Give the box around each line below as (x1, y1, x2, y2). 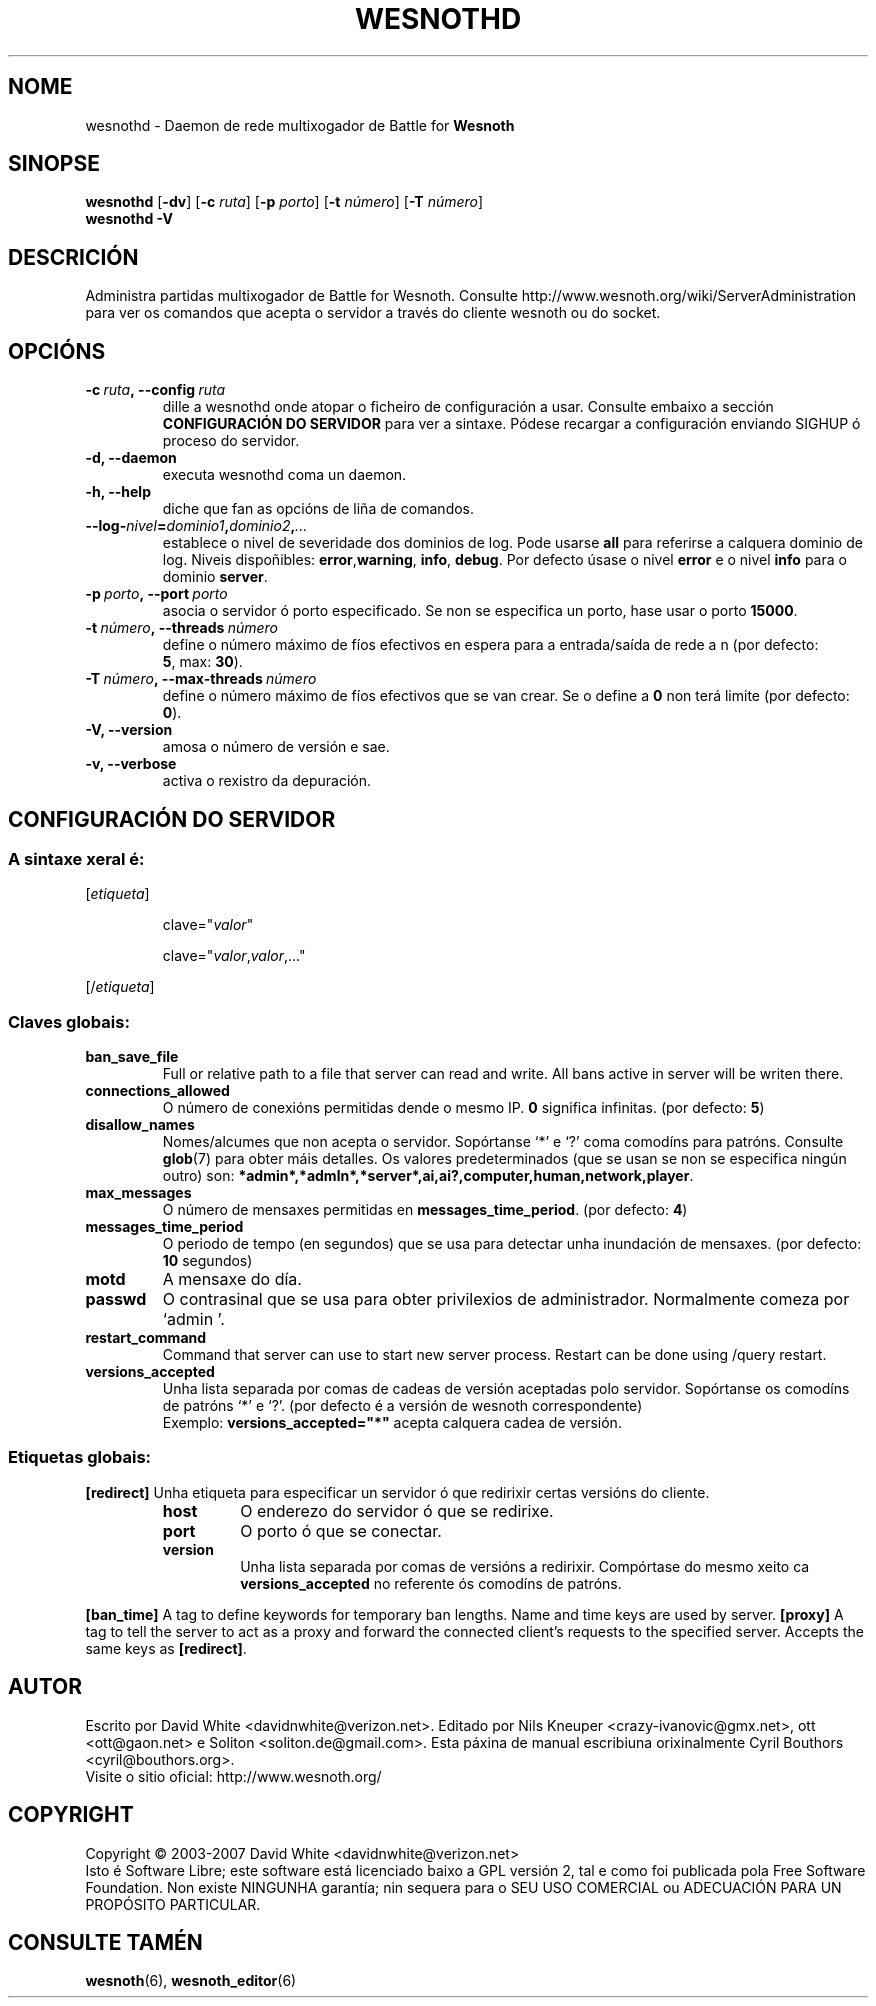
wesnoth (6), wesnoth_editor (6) (85, 1972, 297, 1990)
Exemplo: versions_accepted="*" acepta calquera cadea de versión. (162, 1414, 622, 1432)
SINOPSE (8, 151, 100, 177)
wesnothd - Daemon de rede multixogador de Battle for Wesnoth (85, 116, 515, 134)
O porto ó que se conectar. (240, 1520, 442, 1541)
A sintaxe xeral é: (8, 848, 145, 869)
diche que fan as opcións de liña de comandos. (162, 500, 475, 518)
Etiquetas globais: (8, 1447, 152, 1468)
